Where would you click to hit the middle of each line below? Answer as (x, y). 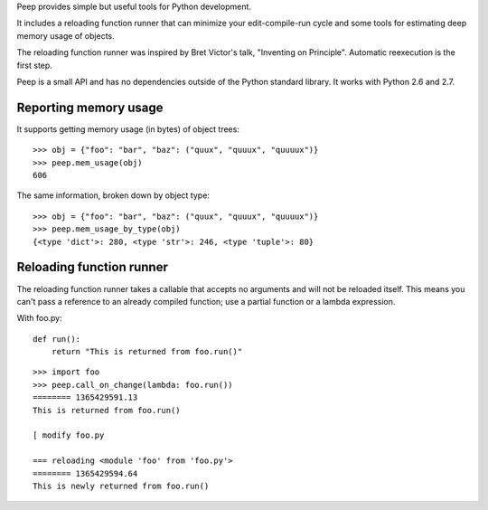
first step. (35, 65)
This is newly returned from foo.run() (121, 486)
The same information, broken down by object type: (113, 195)
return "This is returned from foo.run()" (147, 352)
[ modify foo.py (69, 435)
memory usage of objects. (66, 35)
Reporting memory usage (90, 107)
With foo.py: (39, 318)
